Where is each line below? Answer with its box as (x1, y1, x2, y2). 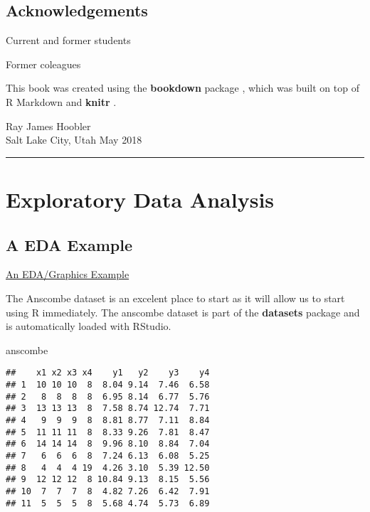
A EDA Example (6, 233, 132, 255)
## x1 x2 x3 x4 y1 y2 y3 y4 (6, 368, 210, 378)
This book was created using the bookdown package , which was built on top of (6, 80, 359, 95)
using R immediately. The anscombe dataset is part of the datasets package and (6, 304, 360, 319)
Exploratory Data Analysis (6, 184, 275, 213)
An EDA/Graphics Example (6, 267, 129, 282)
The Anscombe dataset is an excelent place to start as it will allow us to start (6, 290, 345, 305)
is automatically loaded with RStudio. (6, 319, 171, 334)
